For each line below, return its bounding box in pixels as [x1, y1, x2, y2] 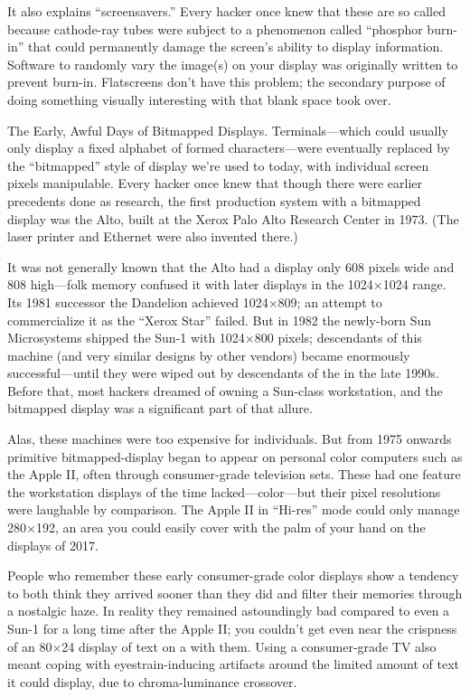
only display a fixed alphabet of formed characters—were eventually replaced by [7, 138, 450, 157]
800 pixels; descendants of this [254, 328, 422, 347]
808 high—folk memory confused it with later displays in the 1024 [7, 275, 373, 294]
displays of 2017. [7, 535, 99, 554]
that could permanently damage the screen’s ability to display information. [27, 37, 444, 56]
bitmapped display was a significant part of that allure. [7, 399, 313, 418]
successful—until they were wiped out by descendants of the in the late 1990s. [7, 363, 439, 382]
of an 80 [7, 636, 52, 655]
